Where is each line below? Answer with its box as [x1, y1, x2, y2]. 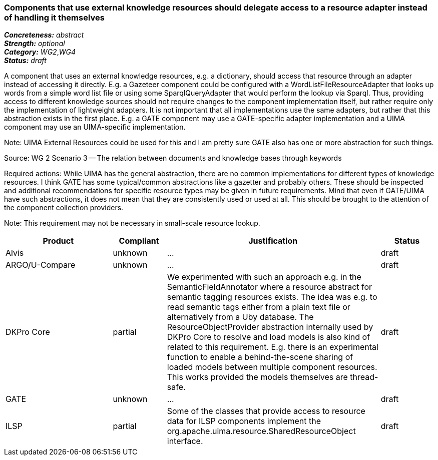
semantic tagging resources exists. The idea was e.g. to [167, 292, 377, 302]
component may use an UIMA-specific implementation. [4, 123, 186, 132]
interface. [167, 436, 203, 446]
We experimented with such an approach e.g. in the [167, 272, 361, 282]
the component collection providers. [4, 203, 124, 212]
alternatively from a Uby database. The [167, 312, 314, 322]
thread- [350, 372, 378, 382]
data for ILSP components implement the [167, 416, 321, 426]
